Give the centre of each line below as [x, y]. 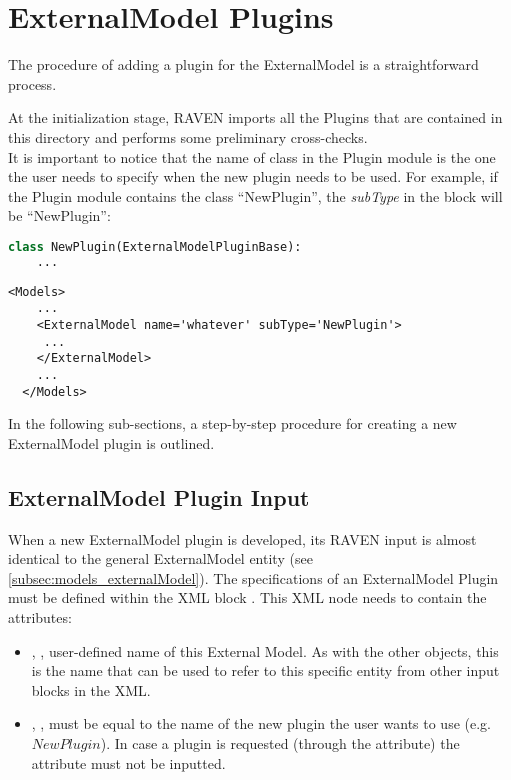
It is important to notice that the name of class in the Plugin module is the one [252, 156]
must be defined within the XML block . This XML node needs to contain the [247, 597]
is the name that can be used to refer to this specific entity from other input [265, 670]
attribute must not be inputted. [128, 762]
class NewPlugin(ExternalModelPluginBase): [155, 246]
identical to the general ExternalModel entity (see [160, 558]
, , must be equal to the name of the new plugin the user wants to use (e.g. [261, 723]
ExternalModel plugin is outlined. [111, 442]
